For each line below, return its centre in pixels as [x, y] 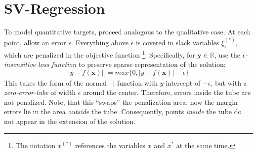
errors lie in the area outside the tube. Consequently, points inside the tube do [123, 111]
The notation [35, 145]
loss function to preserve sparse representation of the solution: [132, 64]
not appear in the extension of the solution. [70, 121]
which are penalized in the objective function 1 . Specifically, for [100, 54]
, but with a [229, 82]
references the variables [110, 145]
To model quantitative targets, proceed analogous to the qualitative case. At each [128, 32]
